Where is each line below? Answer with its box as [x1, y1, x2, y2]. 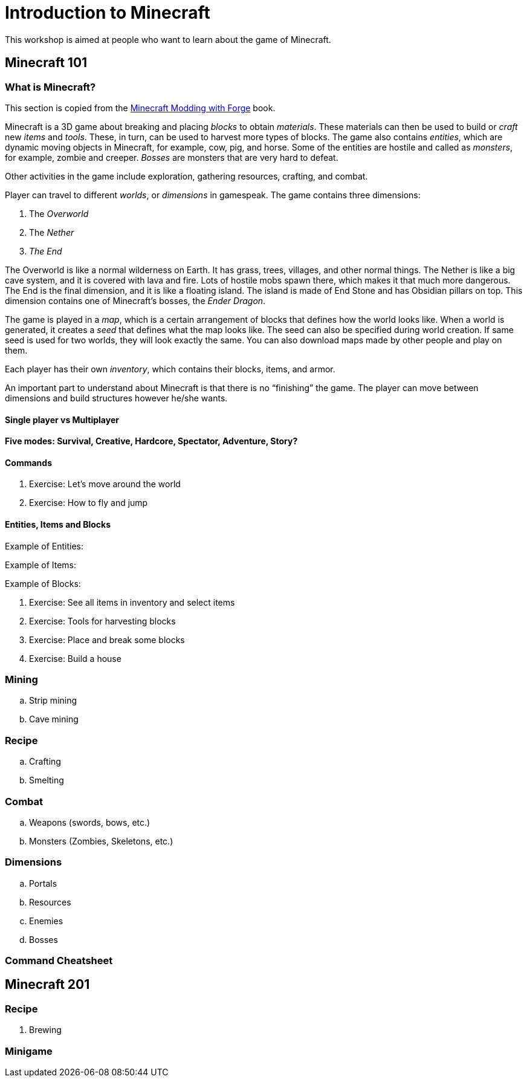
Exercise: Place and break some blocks [29, 634, 185, 645]
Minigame [5, 1045, 53, 1057]
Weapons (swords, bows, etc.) [29, 817, 150, 828]
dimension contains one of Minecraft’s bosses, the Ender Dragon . [5, 295, 266, 306]
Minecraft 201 [5, 977, 90, 993]
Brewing [29, 1025, 62, 1035]
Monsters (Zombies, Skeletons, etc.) [29, 835, 173, 846]
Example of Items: [5, 559, 77, 570]
